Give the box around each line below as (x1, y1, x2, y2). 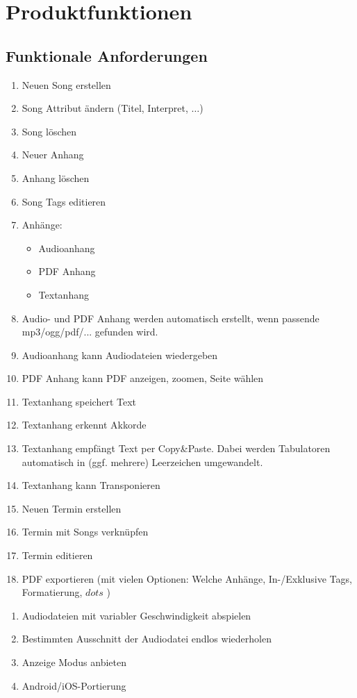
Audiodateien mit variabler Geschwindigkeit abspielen (22, 608, 251, 622)
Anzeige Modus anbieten (22, 655, 126, 670)
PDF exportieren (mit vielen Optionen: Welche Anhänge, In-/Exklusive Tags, (22, 571, 352, 585)
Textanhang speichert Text (22, 394, 137, 408)
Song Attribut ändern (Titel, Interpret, (22, 101, 188, 115)
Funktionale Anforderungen (6, 44, 208, 66)
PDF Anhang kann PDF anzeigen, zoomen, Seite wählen (22, 371, 264, 385)
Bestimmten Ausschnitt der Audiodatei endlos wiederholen (22, 631, 272, 646)
